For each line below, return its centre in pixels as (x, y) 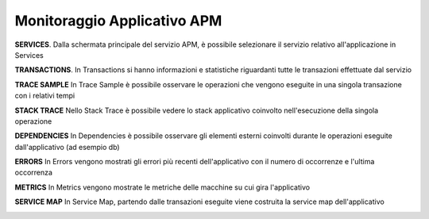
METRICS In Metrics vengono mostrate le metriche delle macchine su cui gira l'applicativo (162, 187)
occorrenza (34, 173)
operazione (33, 121)
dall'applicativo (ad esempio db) (67, 147)
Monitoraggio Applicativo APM (118, 21)
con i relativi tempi (45, 96)
